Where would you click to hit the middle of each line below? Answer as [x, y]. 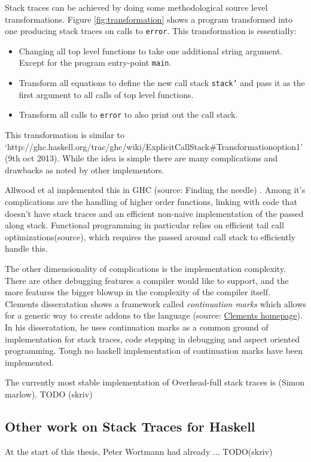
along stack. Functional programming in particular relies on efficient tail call [144, 225]
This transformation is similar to [65, 134]
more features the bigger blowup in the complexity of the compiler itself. [138, 292]
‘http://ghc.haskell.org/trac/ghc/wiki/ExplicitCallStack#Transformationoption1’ [154, 146]
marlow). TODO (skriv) [49, 394]
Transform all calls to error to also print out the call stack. [128, 114]
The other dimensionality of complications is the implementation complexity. [146, 268]
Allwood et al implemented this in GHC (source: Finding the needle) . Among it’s [155, 190]
